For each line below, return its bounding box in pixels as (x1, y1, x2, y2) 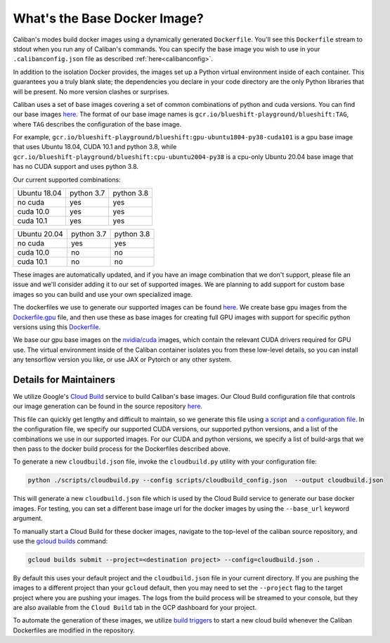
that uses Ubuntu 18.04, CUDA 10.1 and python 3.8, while (13, 143, 177, 151)
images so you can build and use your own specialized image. (13, 290, 193, 298)
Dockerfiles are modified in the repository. (13, 626, 135, 635)
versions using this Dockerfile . (13, 322, 101, 331)
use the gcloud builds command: (13, 537, 108, 545)
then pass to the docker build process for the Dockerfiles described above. (13, 445, 230, 453)
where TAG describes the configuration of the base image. (13, 120, 182, 128)
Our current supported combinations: (13, 175, 121, 184)
